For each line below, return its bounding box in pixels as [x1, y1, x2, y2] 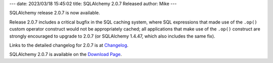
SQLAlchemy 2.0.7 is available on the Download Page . [9, 51, 122, 57]
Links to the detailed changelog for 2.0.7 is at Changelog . [9, 42, 129, 48]
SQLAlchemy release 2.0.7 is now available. [9, 10, 101, 16]
